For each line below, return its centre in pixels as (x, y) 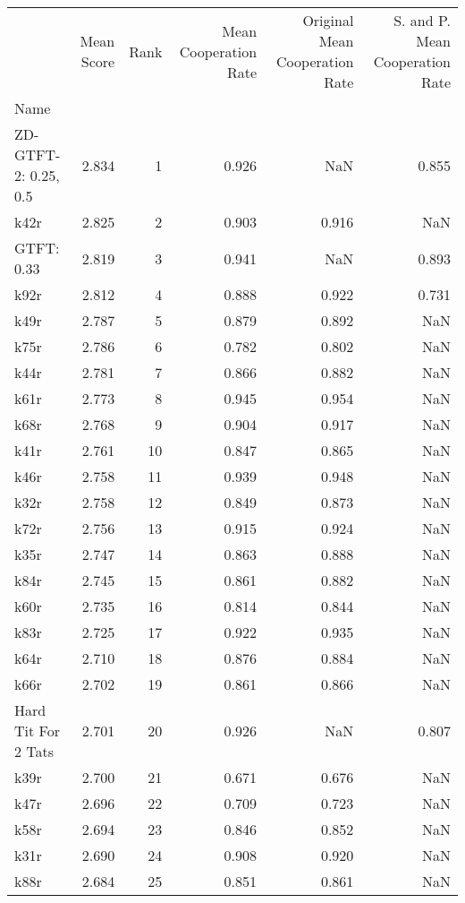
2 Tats (34, 751)
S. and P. (422, 20)
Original (328, 20)
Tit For (37, 731)
